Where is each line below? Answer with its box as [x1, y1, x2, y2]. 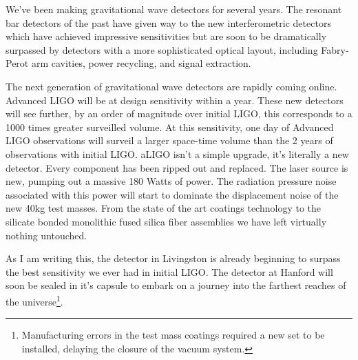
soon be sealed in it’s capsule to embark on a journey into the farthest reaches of [6, 278, 346, 292]
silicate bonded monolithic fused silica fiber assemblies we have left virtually [6, 214, 327, 228]
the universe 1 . [6, 292, 63, 308]
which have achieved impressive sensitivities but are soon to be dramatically [6, 29, 327, 43]
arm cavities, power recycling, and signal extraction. [31, 56, 251, 70]
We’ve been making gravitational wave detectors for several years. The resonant [6, 2, 342, 16]
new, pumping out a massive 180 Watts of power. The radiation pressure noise [6, 174, 337, 188]
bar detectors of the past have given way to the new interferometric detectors [6, 15, 331, 30]
